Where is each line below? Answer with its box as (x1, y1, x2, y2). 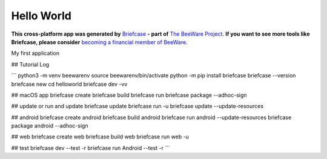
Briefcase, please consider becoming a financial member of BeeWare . (11, 38, 188, 45)
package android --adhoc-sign (11, 122, 88, 129)
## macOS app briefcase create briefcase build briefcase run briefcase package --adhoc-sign (11, 91, 248, 99)
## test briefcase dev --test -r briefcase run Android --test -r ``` (11, 144, 171, 151)
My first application (11, 50, 60, 57)
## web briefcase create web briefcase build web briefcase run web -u (11, 133, 189, 140)
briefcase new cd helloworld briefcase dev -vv (11, 80, 128, 88)
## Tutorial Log (11, 60, 50, 68)
